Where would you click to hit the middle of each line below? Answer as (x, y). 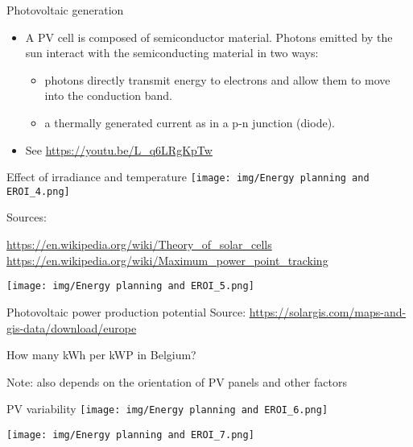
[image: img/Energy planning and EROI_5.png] (130, 286)
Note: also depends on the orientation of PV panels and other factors (177, 381)
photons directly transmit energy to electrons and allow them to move (217, 79)
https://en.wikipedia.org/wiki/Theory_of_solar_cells (139, 244)
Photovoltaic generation (65, 10)
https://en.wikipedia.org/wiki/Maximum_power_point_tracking (167, 260)
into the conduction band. (108, 95)
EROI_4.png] (38, 191)
